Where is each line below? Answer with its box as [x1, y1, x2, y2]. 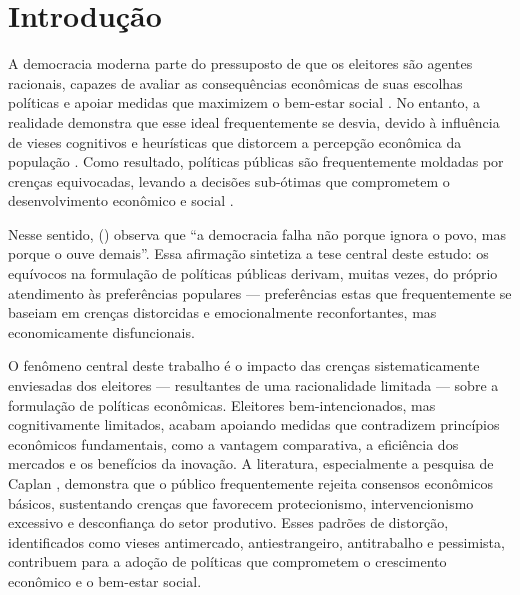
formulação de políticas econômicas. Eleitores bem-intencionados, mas [8, 394, 436, 415]
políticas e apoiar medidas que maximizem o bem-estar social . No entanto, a [8, 92, 481, 113]
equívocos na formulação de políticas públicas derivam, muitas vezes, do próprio [8, 263, 498, 284]
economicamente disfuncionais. [8, 321, 195, 342]
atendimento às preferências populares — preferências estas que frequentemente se [8, 282, 512, 303]
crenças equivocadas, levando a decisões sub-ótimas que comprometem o [8, 170, 450, 191]
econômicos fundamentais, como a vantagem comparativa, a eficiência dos [8, 433, 459, 454]
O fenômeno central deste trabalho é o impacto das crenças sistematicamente [8, 355, 480, 376]
